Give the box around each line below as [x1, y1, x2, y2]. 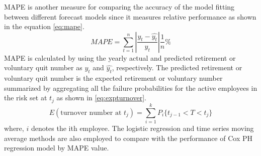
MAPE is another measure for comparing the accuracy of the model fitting [4, 2, 235, 12]
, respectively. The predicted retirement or [112, 62, 242, 73]
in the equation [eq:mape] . [4, 21, 84, 32]
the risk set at [4, 92, 47, 103]
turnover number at [60, 109, 122, 116]
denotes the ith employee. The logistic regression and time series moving [31, 122, 254, 133]
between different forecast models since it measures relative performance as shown [4, 11, 256, 22]
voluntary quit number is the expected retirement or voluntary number [4, 73, 223, 83]
